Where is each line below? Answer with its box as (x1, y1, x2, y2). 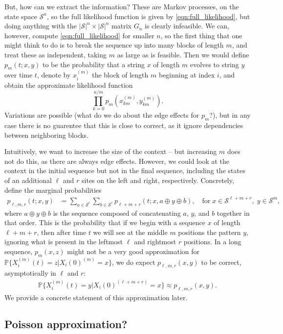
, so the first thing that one (160, 30, 242, 40)
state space (4, 11, 38, 21)
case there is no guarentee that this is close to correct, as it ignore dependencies (4, 120, 243, 130)
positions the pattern (178, 227, 241, 237)
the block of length (92, 70, 149, 80)
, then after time (37, 227, 87, 237)
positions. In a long (183, 236, 241, 247)
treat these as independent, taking (4, 49, 107, 59)
